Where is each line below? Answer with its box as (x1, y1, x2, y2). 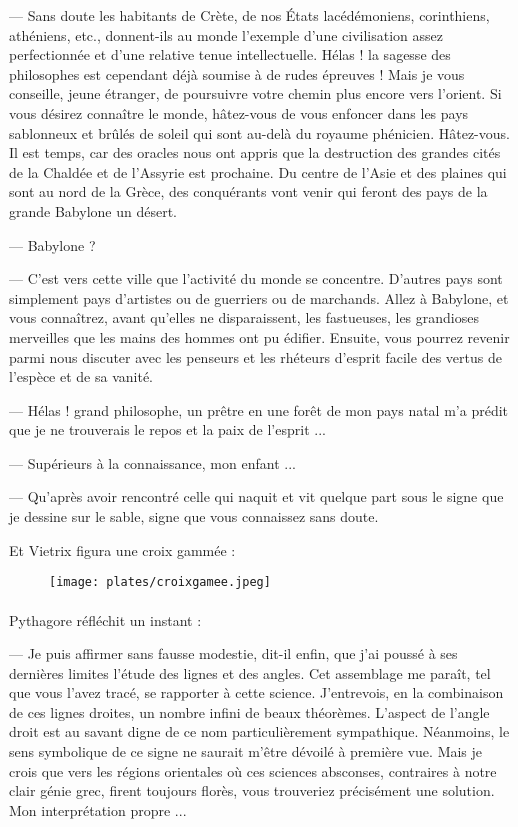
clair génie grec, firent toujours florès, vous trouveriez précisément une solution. (9, 780, 495, 801)
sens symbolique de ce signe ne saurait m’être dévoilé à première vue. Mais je (9, 741, 483, 762)
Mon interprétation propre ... (9, 799, 187, 820)
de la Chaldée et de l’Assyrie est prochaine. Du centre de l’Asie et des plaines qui (9, 161, 507, 182)
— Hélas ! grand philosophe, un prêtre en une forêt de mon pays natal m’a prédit (9, 399, 508, 420)
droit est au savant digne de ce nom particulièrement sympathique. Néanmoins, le (9, 721, 510, 742)
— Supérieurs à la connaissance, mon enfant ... (9, 452, 296, 473)
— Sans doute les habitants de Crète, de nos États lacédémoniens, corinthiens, (9, 5, 490, 25)
